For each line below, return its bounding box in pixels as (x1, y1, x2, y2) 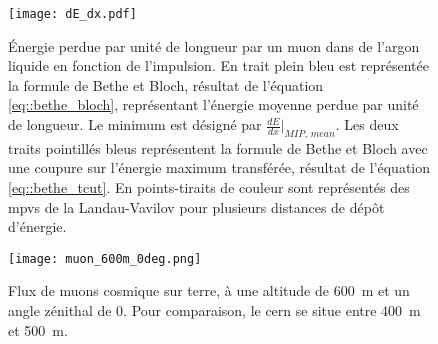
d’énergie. (8, 216, 67, 237)
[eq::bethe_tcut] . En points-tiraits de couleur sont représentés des (8, 177, 410, 198)
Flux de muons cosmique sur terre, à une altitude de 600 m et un (8, 280, 410, 301)
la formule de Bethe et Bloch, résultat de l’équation (8, 74, 324, 95)
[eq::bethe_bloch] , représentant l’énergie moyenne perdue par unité (8, 94, 419, 115)
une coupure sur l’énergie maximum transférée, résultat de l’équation (8, 157, 431, 178)
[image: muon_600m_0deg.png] (8, 251, 202, 266)
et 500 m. (8, 319, 68, 340)
